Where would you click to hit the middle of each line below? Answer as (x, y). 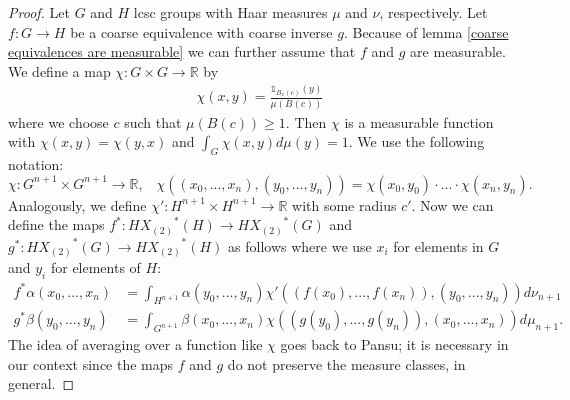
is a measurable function (419, 121)
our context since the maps (91, 363)
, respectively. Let (433, 12)
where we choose (58, 121)
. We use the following (416, 141)
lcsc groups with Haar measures (230, 12)
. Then (306, 121)
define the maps (56, 224)
